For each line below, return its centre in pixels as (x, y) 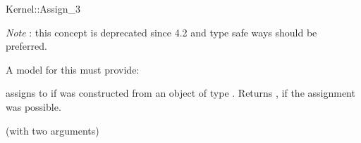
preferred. (26, 46)
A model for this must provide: (73, 69)
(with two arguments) (53, 130)
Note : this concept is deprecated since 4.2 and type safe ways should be (161, 32)
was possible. (33, 106)
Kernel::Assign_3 (43, 8)
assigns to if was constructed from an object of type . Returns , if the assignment (180, 93)
